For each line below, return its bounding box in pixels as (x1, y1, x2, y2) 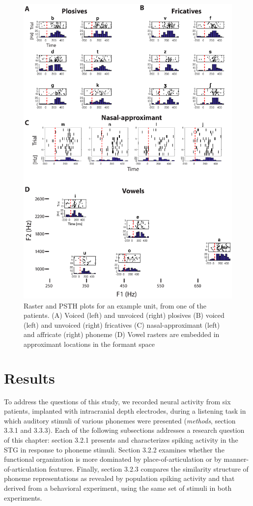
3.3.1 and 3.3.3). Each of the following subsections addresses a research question (4, 425, 245, 435)
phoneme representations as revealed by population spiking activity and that (4, 473, 235, 483)
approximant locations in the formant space (24, 338, 155, 349)
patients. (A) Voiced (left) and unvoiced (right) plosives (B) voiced (24, 310, 225, 320)
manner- (224, 454, 249, 464)
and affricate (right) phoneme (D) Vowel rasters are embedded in (24, 329, 220, 339)
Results (4, 367, 55, 388)
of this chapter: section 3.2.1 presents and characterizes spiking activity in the (4, 434, 238, 445)
